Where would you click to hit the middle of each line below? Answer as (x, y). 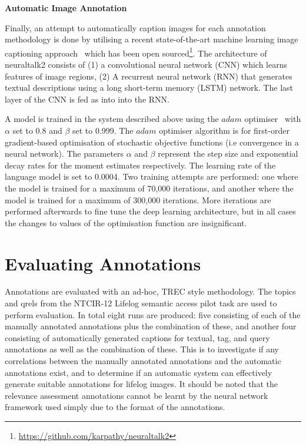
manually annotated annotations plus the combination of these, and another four (151, 326)
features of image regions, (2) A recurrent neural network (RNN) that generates (149, 76)
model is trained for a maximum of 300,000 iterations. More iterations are (138, 199)
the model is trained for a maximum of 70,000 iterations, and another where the (149, 188)
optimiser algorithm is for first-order (224, 130)
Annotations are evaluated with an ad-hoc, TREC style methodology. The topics (150, 291)
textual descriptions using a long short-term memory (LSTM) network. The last (149, 87)
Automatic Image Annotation (66, 8)
